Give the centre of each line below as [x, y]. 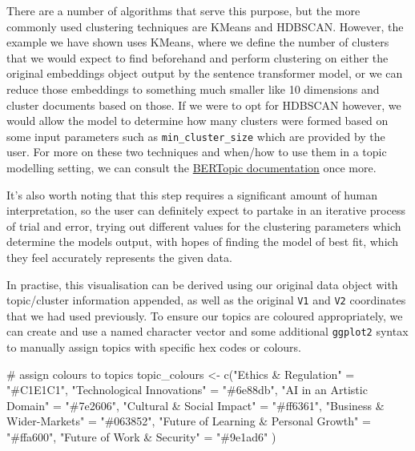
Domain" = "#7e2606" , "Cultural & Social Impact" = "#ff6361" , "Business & [195, 405]
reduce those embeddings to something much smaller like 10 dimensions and [193, 89]
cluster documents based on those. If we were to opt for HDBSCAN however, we [204, 105]
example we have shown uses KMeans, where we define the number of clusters [198, 42]
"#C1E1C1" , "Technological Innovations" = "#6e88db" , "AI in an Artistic [187, 390]
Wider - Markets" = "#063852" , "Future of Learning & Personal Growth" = [189, 421]
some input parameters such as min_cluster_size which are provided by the [196, 136]
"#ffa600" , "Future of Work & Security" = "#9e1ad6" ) [141, 437]
